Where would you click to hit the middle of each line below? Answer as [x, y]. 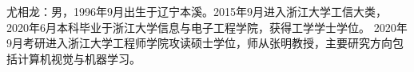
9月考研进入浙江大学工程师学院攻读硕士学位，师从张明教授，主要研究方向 [199, 43]
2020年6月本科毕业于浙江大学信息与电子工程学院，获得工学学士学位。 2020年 [207, 27]
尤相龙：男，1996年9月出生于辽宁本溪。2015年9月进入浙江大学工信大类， [197, 11]
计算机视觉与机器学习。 [79, 58]
